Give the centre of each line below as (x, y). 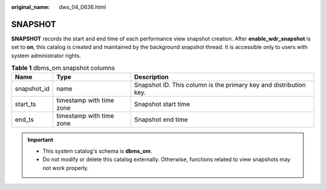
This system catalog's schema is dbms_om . (97, 151)
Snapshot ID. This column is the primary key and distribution (220, 85)
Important (41, 140)
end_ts (25, 119)
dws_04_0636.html (82, 7)
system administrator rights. (46, 55)
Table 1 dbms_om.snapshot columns (63, 68)
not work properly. (66, 168)
